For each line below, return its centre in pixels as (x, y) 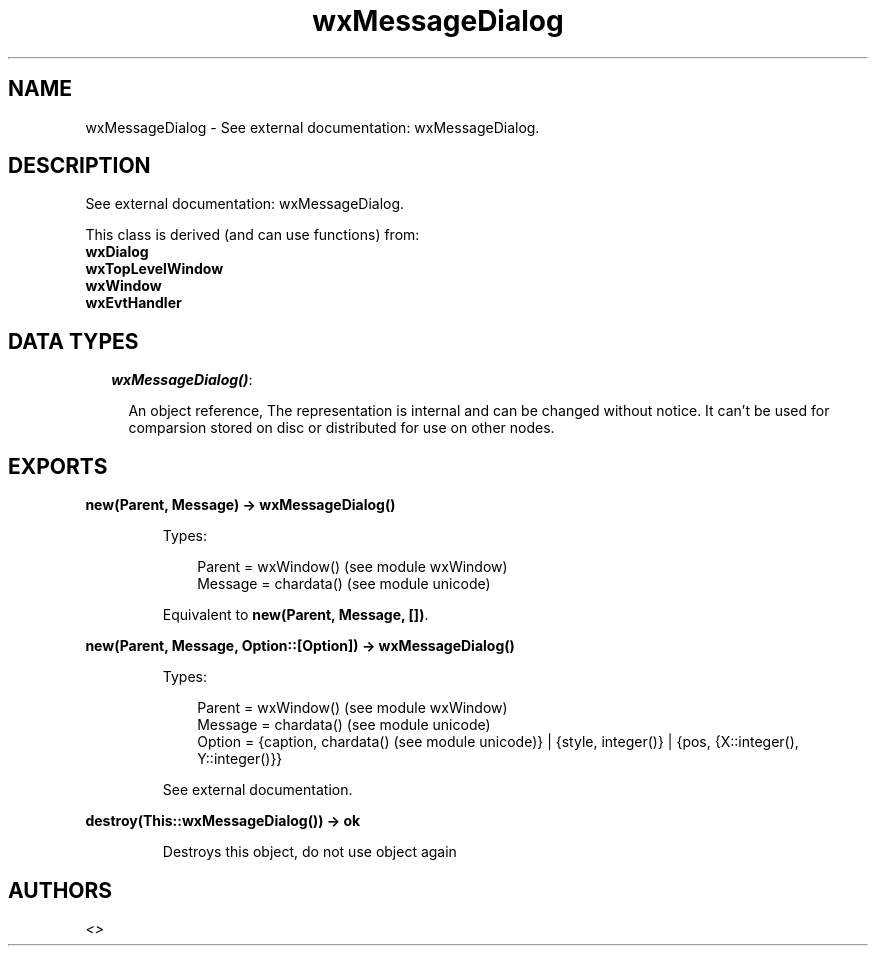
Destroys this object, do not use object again (309, 852)
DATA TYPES (73, 341)
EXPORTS (58, 466)
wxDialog (117, 252)
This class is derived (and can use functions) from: (252, 235)
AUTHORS (60, 890)
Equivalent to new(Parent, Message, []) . (295, 615)
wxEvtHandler (133, 303)
